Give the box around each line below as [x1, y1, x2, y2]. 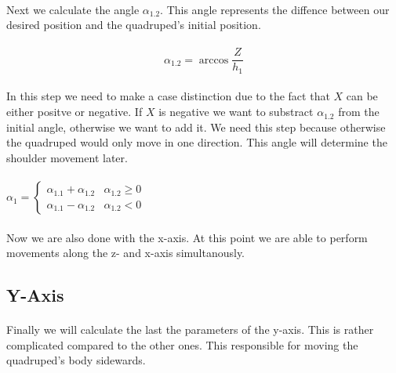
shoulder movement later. [6, 149, 128, 165]
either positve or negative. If [6, 103, 143, 120]
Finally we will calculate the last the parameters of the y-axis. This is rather [6, 321, 374, 338]
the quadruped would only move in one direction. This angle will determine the [6, 134, 387, 150]
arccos [198, 54, 229, 66]
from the [338, 103, 380, 120]
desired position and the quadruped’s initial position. [6, 16, 261, 33]
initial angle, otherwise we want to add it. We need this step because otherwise [6, 118, 386, 135]
